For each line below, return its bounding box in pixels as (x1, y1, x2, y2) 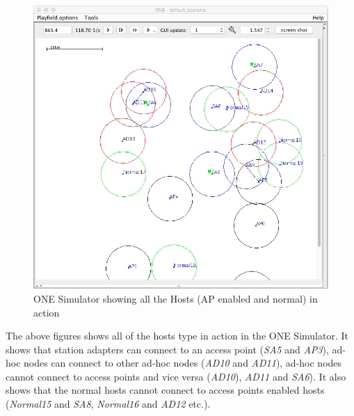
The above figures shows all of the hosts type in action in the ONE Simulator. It (6, 328, 348, 343)
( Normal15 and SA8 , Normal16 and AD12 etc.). (6, 397, 211, 411)
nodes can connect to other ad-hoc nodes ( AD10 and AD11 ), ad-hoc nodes (24, 355, 342, 370)
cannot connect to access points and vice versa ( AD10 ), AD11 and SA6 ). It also (6, 369, 346, 383)
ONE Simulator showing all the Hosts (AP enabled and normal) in (33, 291, 318, 305)
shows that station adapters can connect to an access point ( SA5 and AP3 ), (6, 342, 329, 356)
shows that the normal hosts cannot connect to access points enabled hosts (6, 383, 325, 397)
